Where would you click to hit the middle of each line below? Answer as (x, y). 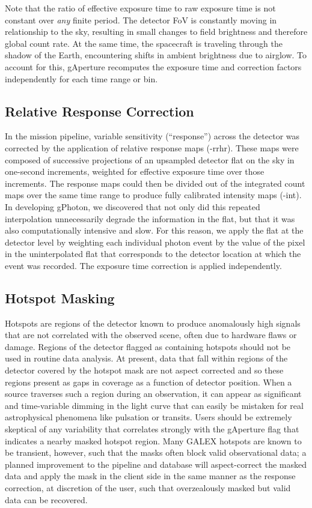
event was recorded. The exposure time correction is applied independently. (143, 265)
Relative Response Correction (99, 111)
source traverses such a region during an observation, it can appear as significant (153, 394)
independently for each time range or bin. (81, 78)
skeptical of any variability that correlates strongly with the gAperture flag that (152, 429)
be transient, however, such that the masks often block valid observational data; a (156, 452)
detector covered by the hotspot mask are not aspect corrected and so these (144, 370)
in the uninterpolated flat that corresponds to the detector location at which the (153, 254)
